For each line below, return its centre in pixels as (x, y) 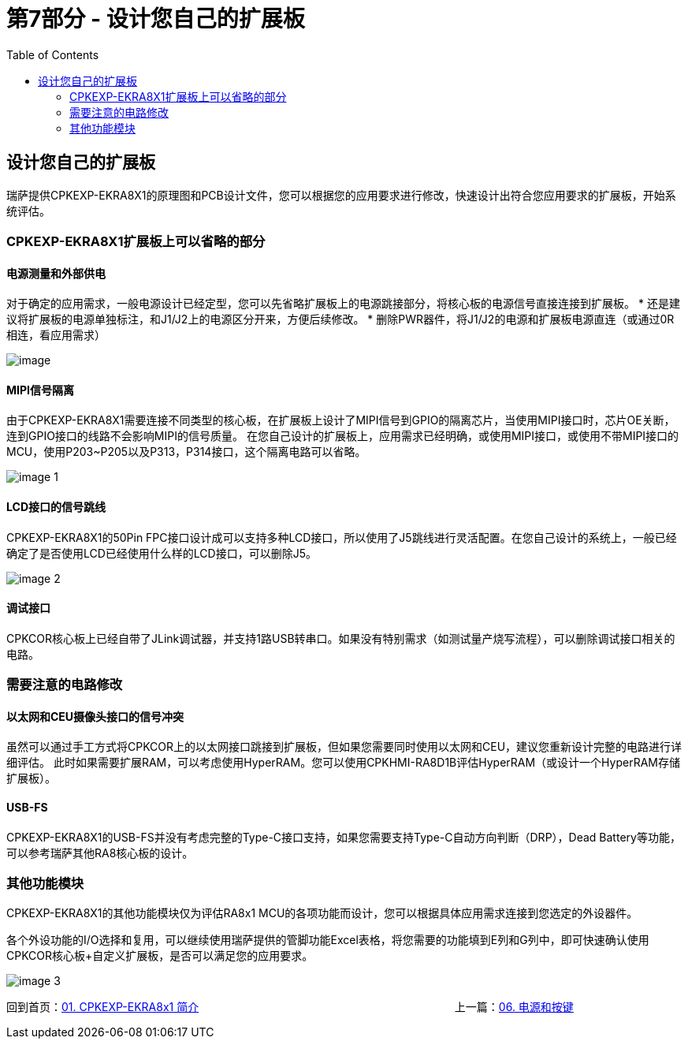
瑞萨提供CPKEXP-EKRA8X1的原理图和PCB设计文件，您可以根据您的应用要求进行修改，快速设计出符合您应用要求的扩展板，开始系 (341, 195)
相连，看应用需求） (56, 335)
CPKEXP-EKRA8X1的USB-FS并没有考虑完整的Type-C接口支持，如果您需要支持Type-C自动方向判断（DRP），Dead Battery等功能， (344, 837)
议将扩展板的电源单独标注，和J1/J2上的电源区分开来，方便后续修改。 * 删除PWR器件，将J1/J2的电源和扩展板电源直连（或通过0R (340, 319)
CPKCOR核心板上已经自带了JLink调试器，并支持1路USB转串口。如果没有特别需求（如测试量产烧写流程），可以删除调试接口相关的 (341, 638)
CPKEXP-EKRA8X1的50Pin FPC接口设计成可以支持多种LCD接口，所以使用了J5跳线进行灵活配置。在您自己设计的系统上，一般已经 (342, 537)
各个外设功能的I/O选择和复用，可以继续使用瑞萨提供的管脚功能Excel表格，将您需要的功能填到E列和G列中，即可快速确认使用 (328, 940)
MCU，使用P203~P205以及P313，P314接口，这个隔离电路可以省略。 (186, 452)
